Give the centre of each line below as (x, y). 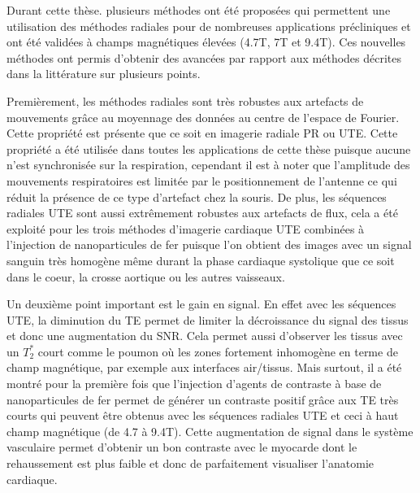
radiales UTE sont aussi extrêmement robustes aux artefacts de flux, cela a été (202, 213)
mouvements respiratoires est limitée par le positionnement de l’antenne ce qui (202, 180)
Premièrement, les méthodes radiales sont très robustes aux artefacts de (185, 100)
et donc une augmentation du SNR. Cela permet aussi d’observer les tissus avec (205, 336)
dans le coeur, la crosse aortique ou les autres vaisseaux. (146, 276)
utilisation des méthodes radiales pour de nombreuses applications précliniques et (209, 26)
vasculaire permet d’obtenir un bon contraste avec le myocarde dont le (182, 447)
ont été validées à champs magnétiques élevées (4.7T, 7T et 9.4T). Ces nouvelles (206, 42)
